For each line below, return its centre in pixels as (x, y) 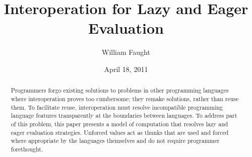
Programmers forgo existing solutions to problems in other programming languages (120, 90)
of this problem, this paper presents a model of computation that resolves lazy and (119, 124)
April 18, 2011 (126, 69)
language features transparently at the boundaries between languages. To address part (124, 115)
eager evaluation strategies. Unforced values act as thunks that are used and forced (120, 132)
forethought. (27, 149)
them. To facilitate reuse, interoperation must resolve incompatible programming (117, 107)
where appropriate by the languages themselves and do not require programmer (115, 141)
